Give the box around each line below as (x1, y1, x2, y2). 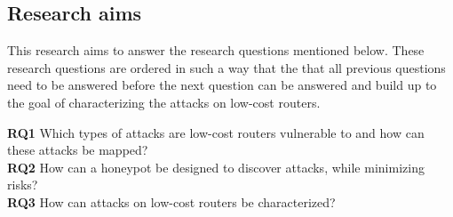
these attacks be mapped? (7, 141, 148, 159)
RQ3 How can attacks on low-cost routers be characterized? (7, 192, 336, 211)
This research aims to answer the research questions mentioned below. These (7, 41, 425, 60)
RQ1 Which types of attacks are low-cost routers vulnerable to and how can (7, 123, 425, 141)
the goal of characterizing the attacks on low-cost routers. (7, 92, 321, 111)
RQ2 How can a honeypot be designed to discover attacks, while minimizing (7, 157, 425, 176)
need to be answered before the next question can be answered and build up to (7, 76, 437, 94)
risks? (7, 175, 38, 194)
